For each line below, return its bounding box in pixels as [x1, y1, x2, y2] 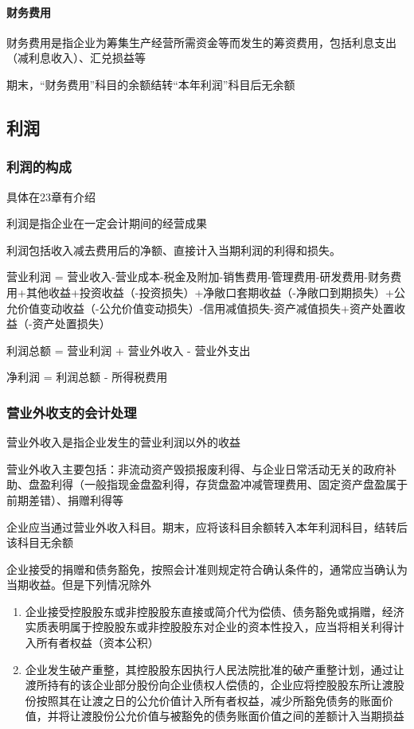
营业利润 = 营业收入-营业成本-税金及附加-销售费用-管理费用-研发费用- [6, 268, 369, 285]
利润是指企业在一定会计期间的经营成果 [6, 215, 207, 232]
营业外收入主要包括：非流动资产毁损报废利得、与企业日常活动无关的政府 [6, 460, 385, 477]
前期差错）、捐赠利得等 [6, 491, 123, 508]
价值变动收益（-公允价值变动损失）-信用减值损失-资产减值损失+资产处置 [17, 299, 394, 316]
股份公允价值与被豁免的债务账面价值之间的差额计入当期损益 [92, 708, 404, 724]
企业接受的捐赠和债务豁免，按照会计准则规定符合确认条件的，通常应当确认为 [6, 560, 408, 577]
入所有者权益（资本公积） [25, 634, 159, 651]
